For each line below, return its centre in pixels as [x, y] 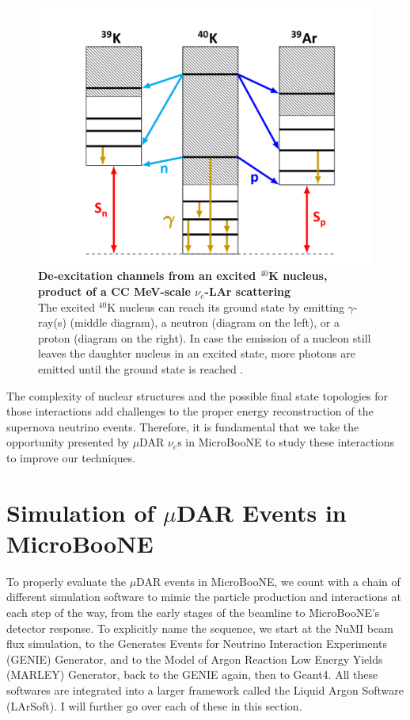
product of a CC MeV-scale [114, 291]
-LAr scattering [248, 291]
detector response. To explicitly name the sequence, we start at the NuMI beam [200, 628]
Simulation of [81, 512]
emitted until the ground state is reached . [141, 369]
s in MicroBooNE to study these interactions [286, 442]
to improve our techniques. [71, 457]
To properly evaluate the [66, 581]
